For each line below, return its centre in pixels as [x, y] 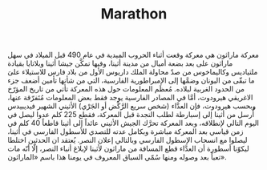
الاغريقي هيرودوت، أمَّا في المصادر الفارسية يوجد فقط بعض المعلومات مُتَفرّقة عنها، [130, 98]
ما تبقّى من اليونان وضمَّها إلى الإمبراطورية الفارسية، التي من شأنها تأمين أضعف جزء [131, 80]
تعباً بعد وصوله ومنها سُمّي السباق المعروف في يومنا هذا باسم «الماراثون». [117, 157]
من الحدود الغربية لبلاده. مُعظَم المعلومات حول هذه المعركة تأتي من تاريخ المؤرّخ [126, 89]
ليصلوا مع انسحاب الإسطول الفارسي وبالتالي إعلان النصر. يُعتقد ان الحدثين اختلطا [127, 140]
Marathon [134, 14]
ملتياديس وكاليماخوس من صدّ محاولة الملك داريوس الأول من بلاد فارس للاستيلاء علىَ [133, 72]
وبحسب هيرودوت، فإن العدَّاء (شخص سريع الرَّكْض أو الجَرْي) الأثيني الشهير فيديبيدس [132, 106]
